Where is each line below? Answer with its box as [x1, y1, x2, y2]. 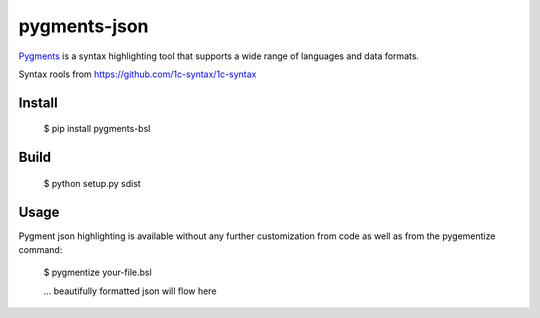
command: [18, 244, 63, 256]
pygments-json [18, 15, 149, 37]
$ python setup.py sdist [43, 177, 142, 189]
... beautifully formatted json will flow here [43, 285, 217, 297]
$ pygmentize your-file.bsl [43, 266, 152, 279]
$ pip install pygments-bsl [43, 123, 151, 135]
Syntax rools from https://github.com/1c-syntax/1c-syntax [18, 68, 257, 80]
